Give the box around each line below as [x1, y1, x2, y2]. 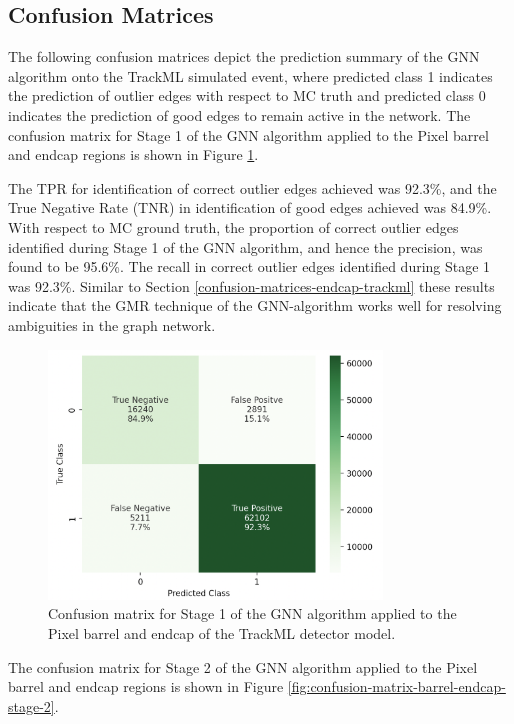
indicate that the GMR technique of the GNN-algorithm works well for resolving [8, 295, 502, 316]
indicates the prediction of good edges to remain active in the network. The [8, 104, 471, 125]
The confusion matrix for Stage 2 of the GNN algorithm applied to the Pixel [8, 656, 478, 677]
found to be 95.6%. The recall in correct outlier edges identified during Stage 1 [8, 256, 491, 277]
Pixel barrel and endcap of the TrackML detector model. [48, 622, 396, 643]
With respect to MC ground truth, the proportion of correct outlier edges [8, 216, 459, 237]
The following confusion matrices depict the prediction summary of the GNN [8, 46, 480, 67]
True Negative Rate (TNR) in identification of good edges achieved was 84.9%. [8, 197, 492, 218]
